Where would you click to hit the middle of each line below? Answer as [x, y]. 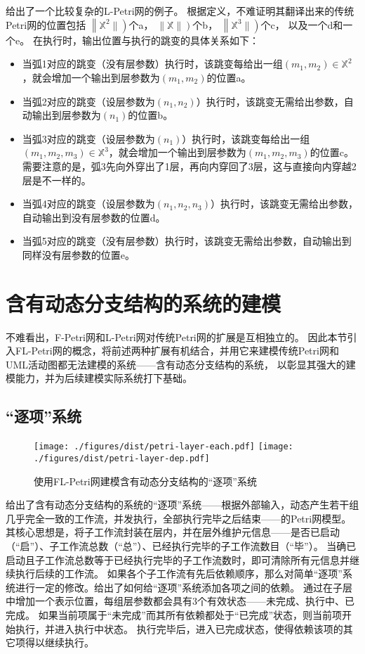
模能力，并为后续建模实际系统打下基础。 [99, 378]
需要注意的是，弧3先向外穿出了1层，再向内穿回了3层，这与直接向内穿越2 [189, 166]
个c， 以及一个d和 [302, 24]
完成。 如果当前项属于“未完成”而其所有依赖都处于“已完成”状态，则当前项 [174, 614]
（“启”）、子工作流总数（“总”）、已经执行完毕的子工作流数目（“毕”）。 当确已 [181, 545]
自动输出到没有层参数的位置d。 [94, 217]
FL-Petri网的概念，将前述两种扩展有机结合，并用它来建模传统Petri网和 [177, 351]
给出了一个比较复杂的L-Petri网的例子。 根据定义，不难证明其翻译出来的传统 [180, 11]
